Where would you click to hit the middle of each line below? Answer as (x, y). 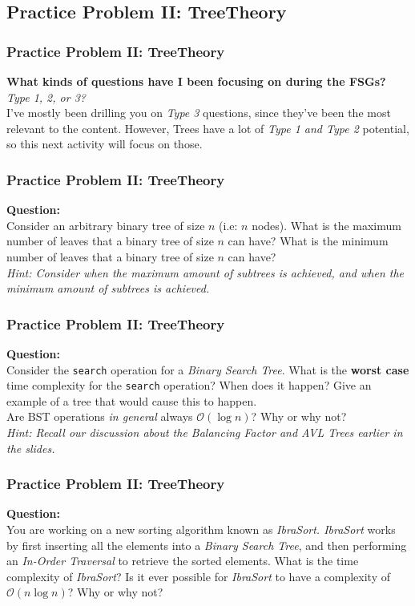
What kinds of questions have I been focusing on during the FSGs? (196, 81)
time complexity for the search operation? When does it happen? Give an (189, 385)
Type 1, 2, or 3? (46, 97)
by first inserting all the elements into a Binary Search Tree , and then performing (207, 545)
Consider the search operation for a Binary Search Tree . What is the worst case (208, 369)
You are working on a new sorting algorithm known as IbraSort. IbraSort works (201, 529)
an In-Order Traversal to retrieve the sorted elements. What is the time (183, 561)
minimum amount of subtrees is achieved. (108, 288)
